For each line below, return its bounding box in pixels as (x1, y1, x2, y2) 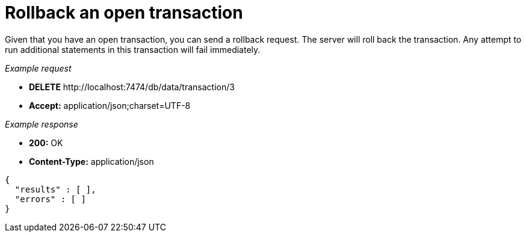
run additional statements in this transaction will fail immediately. (5, 44, 261, 55)
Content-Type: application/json (29, 156, 154, 167)
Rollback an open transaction (5, 2, 243, 23)
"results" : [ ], (14, 184, 96, 194)
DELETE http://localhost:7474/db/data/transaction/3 (29, 81, 235, 92)
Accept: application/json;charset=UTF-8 (29, 100, 191, 111)
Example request (5, 63, 72, 73)
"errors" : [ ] (14, 194, 86, 204)
